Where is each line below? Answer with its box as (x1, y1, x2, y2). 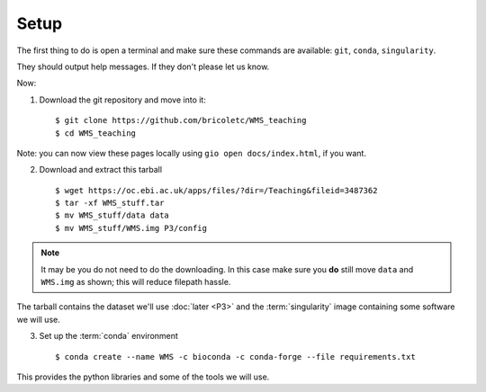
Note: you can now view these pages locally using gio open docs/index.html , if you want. (16, 147, 366, 158)
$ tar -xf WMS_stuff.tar (55, 198, 165, 209)
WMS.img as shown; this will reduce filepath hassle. (40, 277, 231, 288)
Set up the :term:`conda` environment (39, 331, 179, 342)
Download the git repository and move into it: (39, 94, 206, 105)
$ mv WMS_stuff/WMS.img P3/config (55, 223, 207, 233)
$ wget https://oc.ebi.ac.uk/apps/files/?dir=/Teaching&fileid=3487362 (55, 185, 378, 195)
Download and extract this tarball (39, 165, 162, 175)
